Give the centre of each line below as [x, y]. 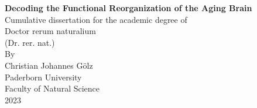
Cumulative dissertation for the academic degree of [96, 19]
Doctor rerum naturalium [50, 31]
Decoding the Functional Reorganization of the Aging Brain [128, 8]
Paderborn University [43, 77]
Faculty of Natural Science [52, 88]
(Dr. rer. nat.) [30, 42]
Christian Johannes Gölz [49, 65]
